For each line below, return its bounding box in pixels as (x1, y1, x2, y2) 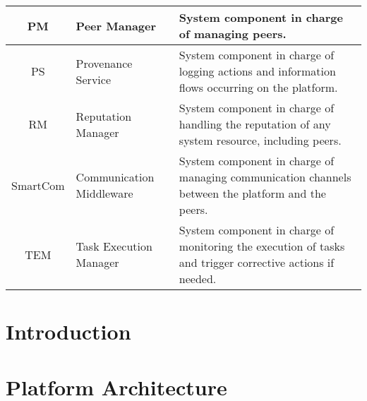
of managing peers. (179, 25, 287, 42)
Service (76, 71, 111, 88)
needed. (179, 270, 217, 287)
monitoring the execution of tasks (179, 238, 345, 254)
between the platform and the (179, 185, 326, 201)
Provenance (76, 54, 133, 71)
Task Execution (76, 238, 152, 254)
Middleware (76, 185, 133, 201)
